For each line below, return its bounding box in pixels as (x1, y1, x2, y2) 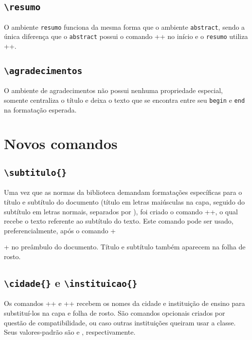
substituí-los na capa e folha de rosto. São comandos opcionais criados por (4, 308, 225, 318)
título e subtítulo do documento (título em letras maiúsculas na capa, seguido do (4, 197, 245, 207)
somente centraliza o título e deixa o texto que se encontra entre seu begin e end (4, 95, 245, 105)
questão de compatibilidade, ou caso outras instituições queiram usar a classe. (4, 317, 236, 327)
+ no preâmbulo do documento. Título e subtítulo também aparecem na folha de (4, 242, 246, 252)
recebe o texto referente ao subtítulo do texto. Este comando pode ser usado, (4, 216, 234, 226)
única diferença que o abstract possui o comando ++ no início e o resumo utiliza (4, 31, 248, 41)
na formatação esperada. (4, 104, 77, 114)
